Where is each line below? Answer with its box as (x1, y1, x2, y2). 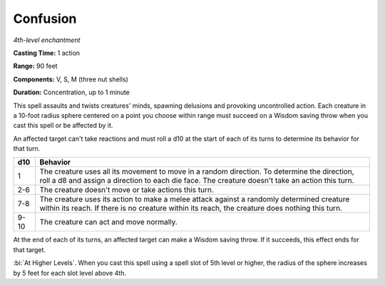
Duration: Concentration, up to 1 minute (13, 88, 130, 96)
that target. (13, 245, 46, 254)
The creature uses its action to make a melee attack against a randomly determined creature (39, 194, 350, 204)
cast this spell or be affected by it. (13, 121, 113, 130)
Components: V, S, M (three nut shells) (13, 75, 128, 84)
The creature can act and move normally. (39, 217, 178, 227)
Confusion (13, 11, 77, 26)
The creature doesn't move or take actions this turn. (39, 185, 214, 195)
